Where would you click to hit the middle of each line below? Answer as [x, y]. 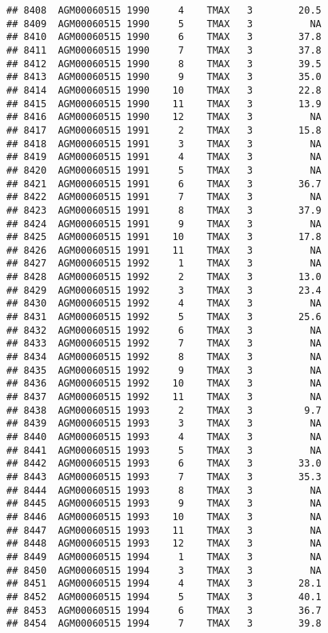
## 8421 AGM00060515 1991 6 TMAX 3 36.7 [164, 184]
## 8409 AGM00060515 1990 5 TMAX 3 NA [164, 24]
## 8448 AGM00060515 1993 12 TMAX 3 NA [164, 544]
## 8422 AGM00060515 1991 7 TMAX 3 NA [164, 197]
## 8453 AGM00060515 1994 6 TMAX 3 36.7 [164, 610]
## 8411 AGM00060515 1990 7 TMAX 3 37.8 [164, 50]
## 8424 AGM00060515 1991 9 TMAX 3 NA [164, 224]
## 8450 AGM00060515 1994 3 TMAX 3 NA [164, 570]
